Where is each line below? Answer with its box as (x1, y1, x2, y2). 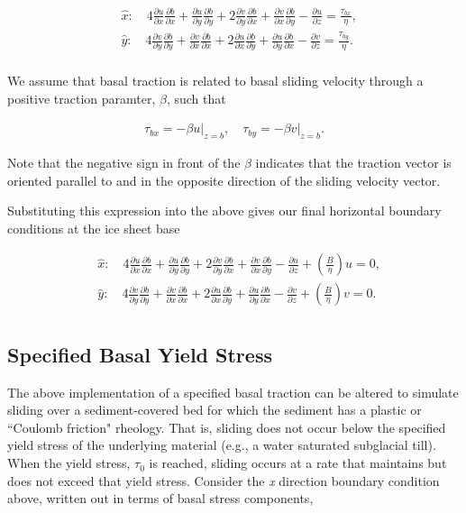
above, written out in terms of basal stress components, (7, 489, 314, 508)
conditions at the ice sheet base (7, 218, 180, 237)
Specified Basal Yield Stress (7, 340, 272, 368)
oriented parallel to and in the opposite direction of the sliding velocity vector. (7, 170, 441, 189)
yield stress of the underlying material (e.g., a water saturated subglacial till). (7, 435, 436, 454)
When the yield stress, (7, 453, 131, 472)
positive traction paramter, (7, 88, 156, 107)
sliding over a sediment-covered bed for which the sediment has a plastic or (7, 400, 422, 419)
